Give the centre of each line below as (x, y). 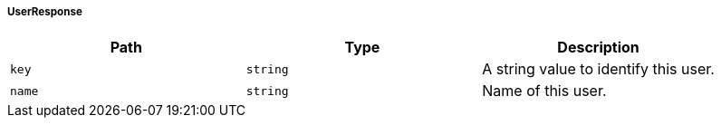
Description (598, 48)
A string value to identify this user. (598, 69)
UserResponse (45, 12)
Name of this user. (544, 91)
